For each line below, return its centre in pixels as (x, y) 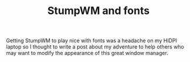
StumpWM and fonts (99, 11)
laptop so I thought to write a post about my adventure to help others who (95, 47)
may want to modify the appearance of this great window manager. (87, 53)
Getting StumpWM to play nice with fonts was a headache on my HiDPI (91, 41)
